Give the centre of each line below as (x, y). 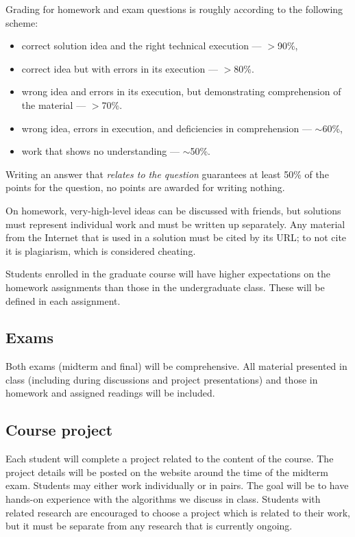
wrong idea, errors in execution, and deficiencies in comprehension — (167, 128)
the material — (54, 104)
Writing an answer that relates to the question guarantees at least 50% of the (167, 174)
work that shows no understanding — (100, 151)
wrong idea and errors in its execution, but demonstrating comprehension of (181, 91)
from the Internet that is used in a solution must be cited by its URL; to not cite (176, 237)
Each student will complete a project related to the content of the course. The (170, 459)
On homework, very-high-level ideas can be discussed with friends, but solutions (173, 210)
